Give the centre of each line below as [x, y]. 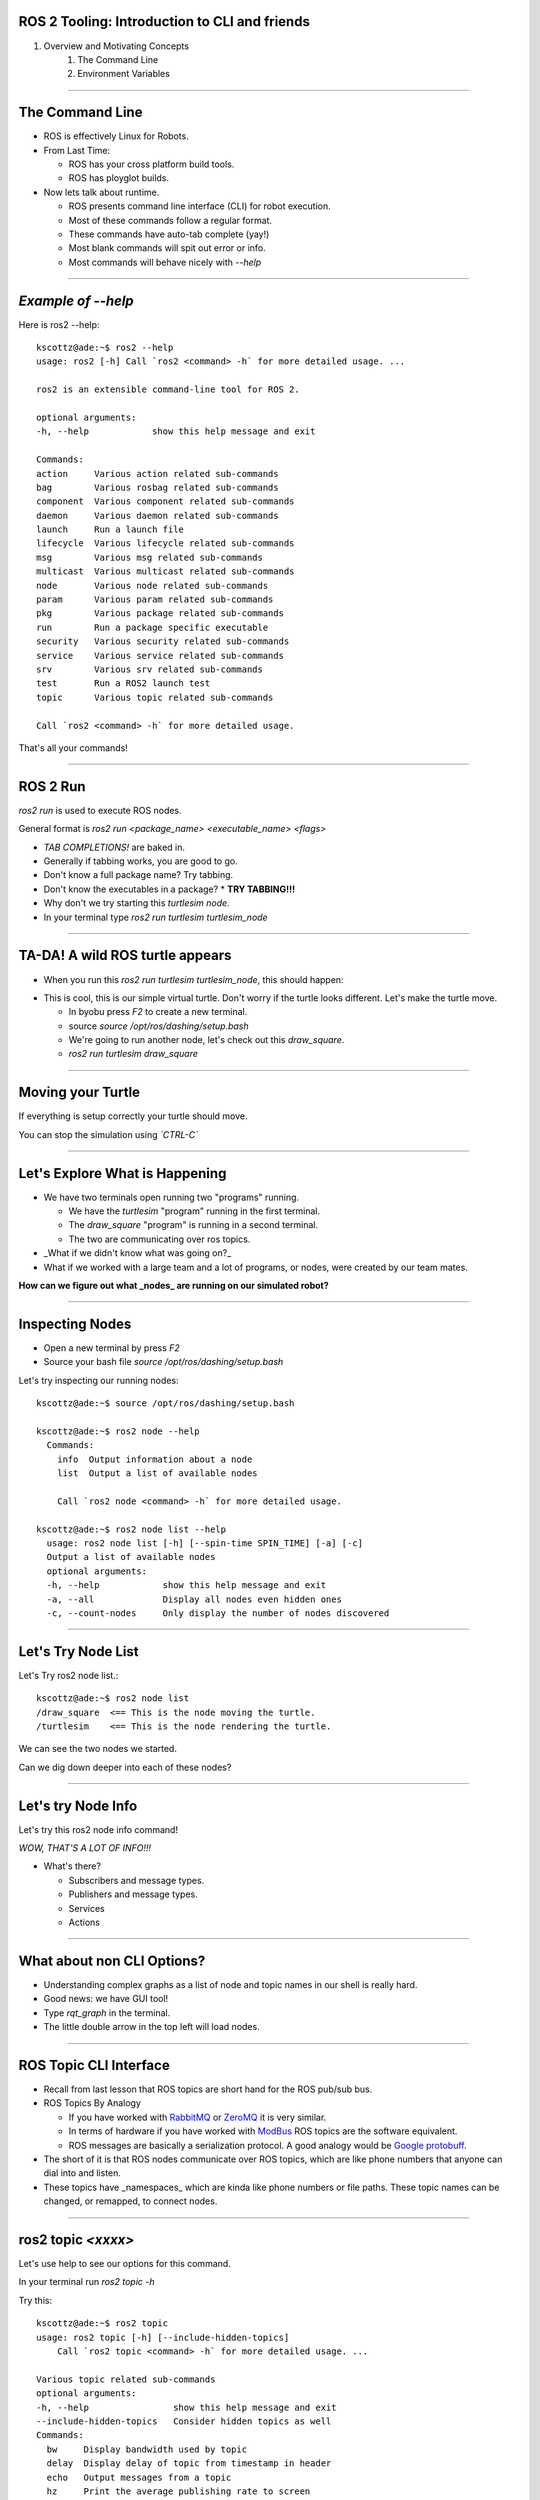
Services [86, 1908]
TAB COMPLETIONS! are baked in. [114, 847]
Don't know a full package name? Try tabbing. [138, 875]
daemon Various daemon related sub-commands [157, 515]
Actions [84, 1922]
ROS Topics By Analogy [92, 2103]
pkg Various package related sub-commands [160, 613]
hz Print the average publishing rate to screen [178, 2491]
